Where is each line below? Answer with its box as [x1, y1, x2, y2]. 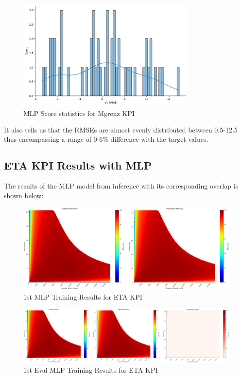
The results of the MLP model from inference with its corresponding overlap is [4, 181, 239, 191]
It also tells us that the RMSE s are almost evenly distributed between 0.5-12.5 [4, 124, 238, 134]
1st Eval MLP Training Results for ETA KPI [23, 364, 158, 375]
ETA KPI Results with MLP [4, 158, 152, 173]
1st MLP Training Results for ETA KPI [23, 291, 142, 302]
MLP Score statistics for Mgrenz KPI [23, 108, 135, 118]
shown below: [4, 190, 44, 200]
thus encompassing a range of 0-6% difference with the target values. [4, 134, 208, 144]
